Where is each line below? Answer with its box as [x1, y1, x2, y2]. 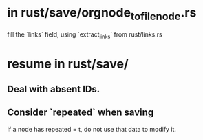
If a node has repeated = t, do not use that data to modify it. [7, 125, 177, 133]
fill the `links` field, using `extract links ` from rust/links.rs [7, 30, 163, 40]
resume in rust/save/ [7, 56, 129, 72]
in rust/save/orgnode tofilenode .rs [7, 5, 197, 23]
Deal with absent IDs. [7, 83, 100, 94]
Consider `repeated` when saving [7, 107, 154, 119]
